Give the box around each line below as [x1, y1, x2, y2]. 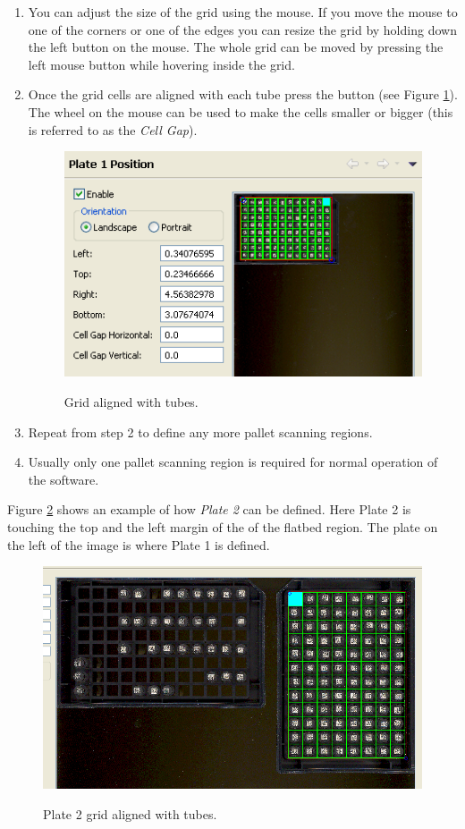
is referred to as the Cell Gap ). [28, 120, 198, 139]
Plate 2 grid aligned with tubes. [43, 804, 217, 823]
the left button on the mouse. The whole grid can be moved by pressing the [28, 38, 444, 56]
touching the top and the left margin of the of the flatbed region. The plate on [7, 517, 438, 536]
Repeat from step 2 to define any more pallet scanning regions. [28, 422, 373, 441]
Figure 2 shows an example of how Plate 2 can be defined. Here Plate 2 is [7, 500, 411, 519]
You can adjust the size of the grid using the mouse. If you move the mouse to [28, 3, 458, 21]
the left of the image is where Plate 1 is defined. [7, 535, 270, 554]
